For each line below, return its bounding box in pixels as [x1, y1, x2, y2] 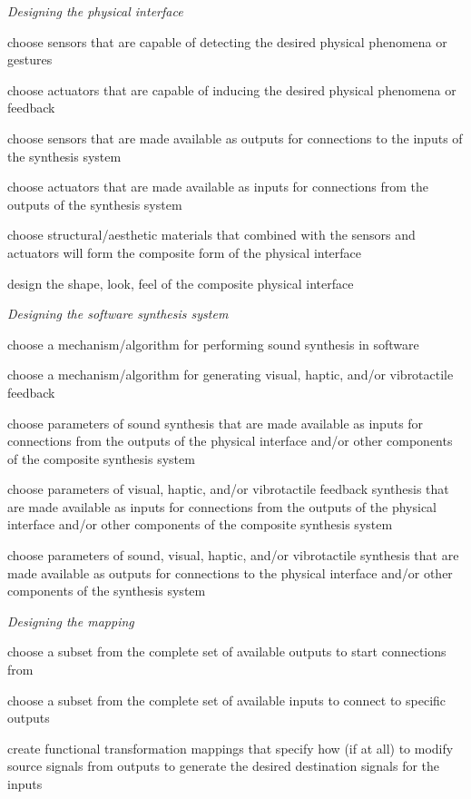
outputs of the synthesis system [7, 194, 182, 213]
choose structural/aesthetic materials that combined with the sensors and [7, 225, 416, 244]
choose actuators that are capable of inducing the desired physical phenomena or [7, 80, 456, 99]
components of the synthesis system [7, 581, 206, 600]
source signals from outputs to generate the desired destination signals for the [7, 756, 440, 775]
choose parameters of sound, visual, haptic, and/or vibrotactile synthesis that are [7, 546, 459, 565]
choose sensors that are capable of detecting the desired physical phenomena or [7, 32, 447, 51]
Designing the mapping [7, 611, 134, 630]
